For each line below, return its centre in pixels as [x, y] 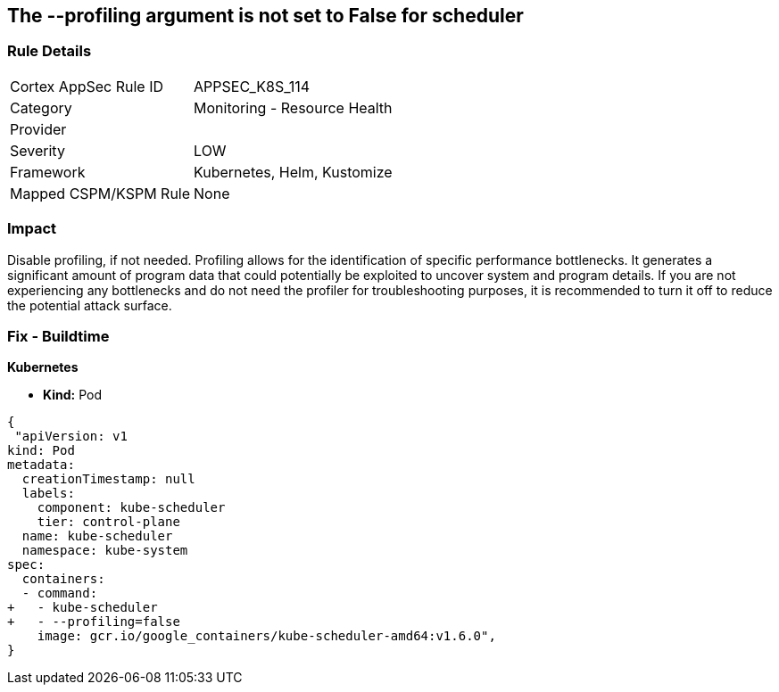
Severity [37, 150]
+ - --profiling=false [94, 622]
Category [41, 107]
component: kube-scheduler [131, 508]
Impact [32, 229]
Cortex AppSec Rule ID [87, 86]
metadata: [41, 465]
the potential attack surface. [90, 305]
